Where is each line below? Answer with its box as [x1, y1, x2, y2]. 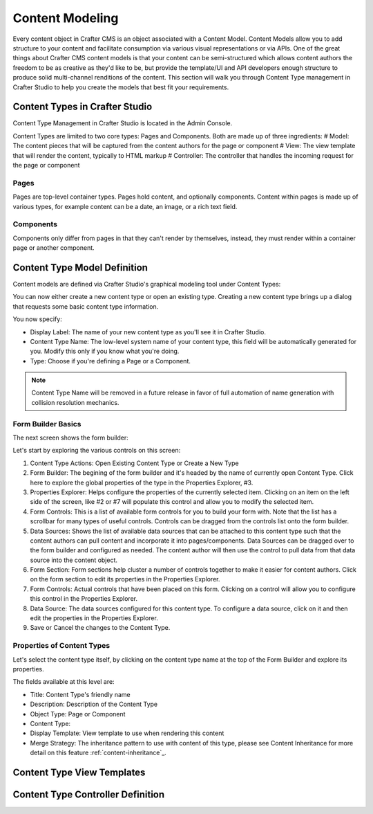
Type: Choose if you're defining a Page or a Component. [30, 356, 191, 365]
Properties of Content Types [12, 641, 111, 651]
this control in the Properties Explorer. [30, 595, 138, 603]
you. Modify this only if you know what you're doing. [30, 347, 180, 356]
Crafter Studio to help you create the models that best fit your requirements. [12, 83, 229, 91]
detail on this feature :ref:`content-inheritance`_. [30, 748, 167, 757]
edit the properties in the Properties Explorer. [30, 614, 158, 622]
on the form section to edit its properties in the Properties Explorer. [30, 575, 220, 584]
